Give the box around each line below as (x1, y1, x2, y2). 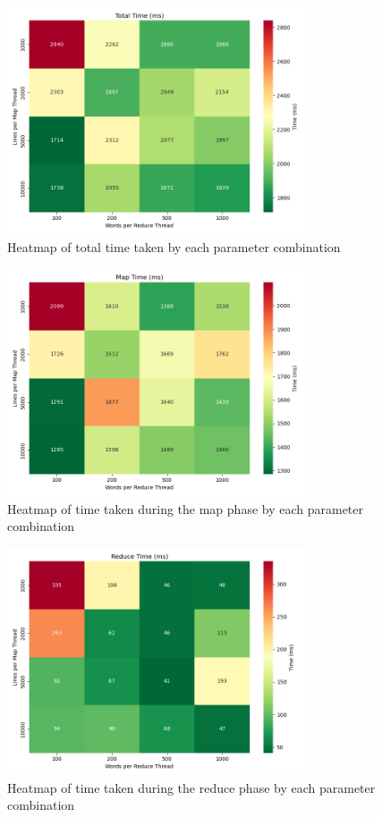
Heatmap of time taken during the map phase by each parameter (7, 499, 364, 518)
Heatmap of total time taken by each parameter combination (7, 237, 341, 256)
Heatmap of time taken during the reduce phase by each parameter (7, 778, 376, 796)
